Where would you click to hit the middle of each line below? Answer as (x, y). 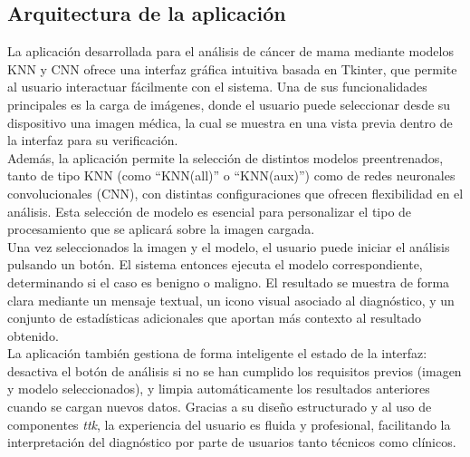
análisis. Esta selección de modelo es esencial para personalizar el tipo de (210, 211)
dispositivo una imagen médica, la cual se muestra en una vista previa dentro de (230, 122)
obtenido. (33, 335)
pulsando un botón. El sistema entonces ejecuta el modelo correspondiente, (215, 264)
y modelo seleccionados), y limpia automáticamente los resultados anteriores (219, 389)
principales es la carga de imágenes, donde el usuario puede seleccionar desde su (229, 104)
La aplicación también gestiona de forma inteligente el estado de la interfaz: (217, 353)
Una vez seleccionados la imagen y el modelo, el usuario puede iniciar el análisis (229, 246)
